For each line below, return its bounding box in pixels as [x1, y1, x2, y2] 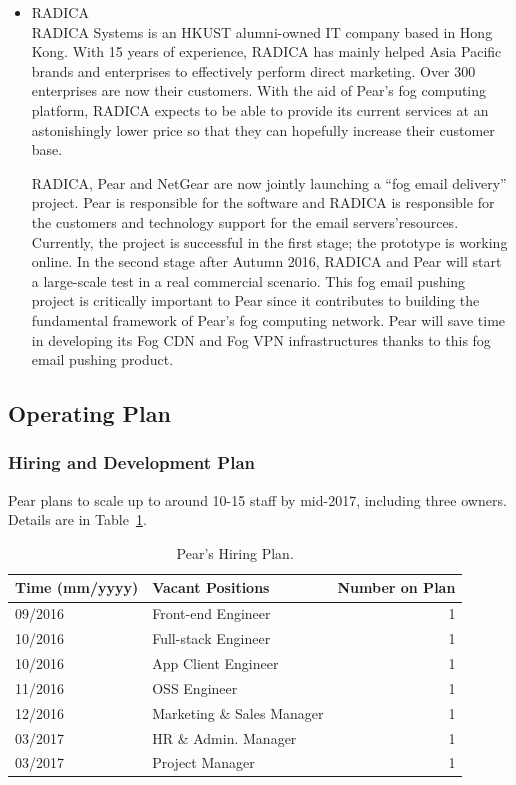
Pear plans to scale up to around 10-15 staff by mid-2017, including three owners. [8, 489, 507, 510]
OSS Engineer [152, 677, 238, 698]
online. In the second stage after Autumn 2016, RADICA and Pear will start [31, 251, 502, 272]
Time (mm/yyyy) [15, 577, 139, 598]
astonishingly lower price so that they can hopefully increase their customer [31, 119, 495, 140]
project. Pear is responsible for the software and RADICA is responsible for [31, 192, 495, 213]
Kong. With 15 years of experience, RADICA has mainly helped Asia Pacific [31, 41, 502, 62]
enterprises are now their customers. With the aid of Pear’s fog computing [31, 80, 487, 101]
